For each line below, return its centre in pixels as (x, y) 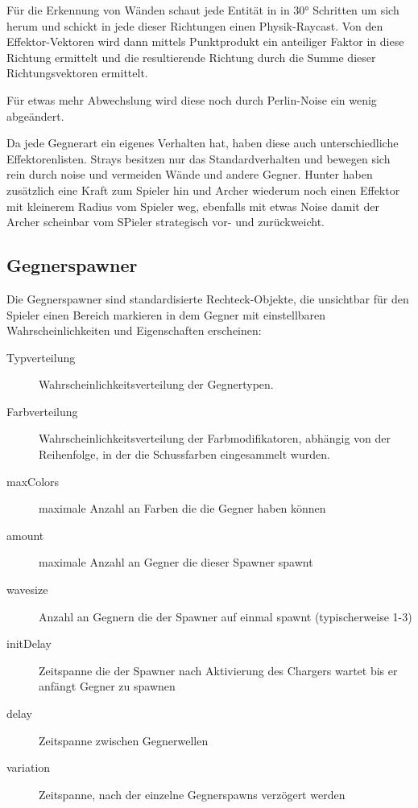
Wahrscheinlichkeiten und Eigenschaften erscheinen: (134, 330)
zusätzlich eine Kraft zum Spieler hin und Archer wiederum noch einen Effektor (203, 190)
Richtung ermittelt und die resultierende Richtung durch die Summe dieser (191, 57)
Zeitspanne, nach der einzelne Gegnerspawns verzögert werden (192, 794)
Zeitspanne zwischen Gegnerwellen (124, 740)
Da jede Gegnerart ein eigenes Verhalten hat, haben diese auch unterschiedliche (203, 143)
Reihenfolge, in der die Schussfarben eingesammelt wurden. (184, 454)
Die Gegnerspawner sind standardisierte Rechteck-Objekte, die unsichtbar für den (208, 298)
